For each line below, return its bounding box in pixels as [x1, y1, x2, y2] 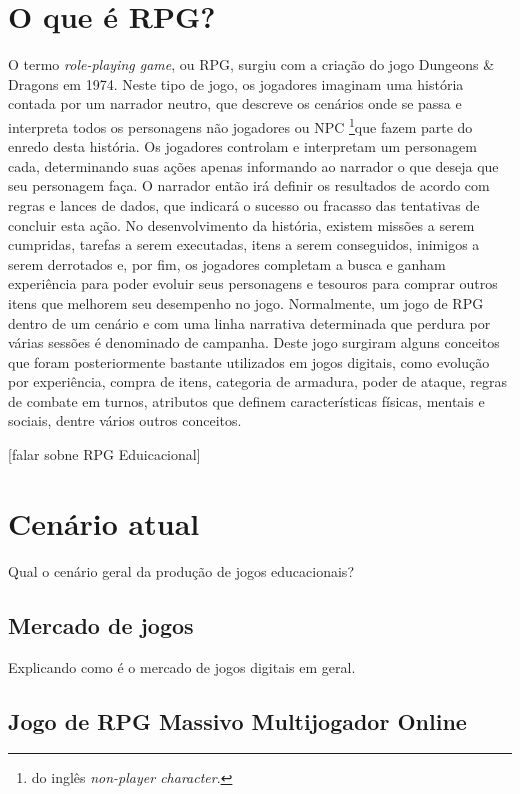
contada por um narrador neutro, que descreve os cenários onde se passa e [8, 93, 462, 114]
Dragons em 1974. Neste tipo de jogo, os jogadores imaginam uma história [8, 73, 464, 94]
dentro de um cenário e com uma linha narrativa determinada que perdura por [8, 312, 491, 333]
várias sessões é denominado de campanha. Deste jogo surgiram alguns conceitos [8, 332, 500, 353]
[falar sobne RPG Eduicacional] [8, 444, 201, 465]
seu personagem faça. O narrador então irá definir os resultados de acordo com [8, 175, 490, 196]
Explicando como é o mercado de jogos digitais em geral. [8, 656, 356, 677]
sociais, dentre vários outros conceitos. [8, 410, 242, 431]
